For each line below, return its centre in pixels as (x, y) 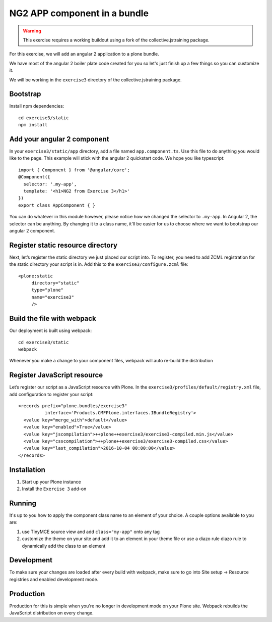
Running (23, 503)
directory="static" (55, 283)
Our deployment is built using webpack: (51, 330)
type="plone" (48, 290)
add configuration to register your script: (51, 394)
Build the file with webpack (53, 319)
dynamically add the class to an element (64, 546)
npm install (33, 125)
